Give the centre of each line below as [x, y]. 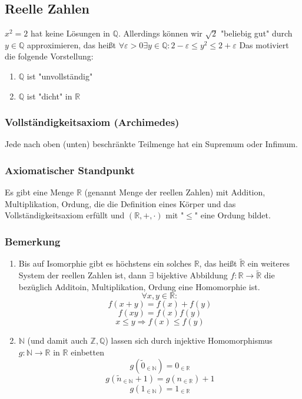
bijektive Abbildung [192, 275]
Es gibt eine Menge [39, 192]
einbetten [87, 352]
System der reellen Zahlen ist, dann [82, 275]
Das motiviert [264, 44]
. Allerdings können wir [160, 33]
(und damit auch [57, 340]
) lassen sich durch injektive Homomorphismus [189, 340]
